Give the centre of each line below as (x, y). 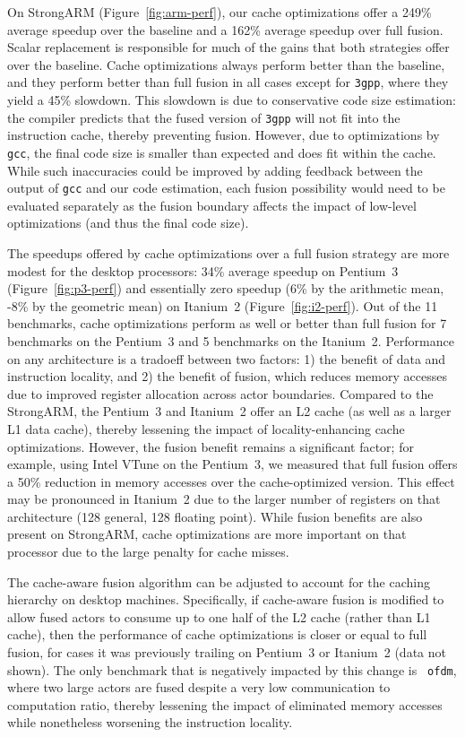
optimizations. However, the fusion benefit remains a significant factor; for (211, 446)
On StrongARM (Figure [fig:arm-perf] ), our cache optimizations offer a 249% (220, 12)
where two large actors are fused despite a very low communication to (199, 687)
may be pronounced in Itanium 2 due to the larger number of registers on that (224, 499)
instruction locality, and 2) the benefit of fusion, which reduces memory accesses (227, 376)
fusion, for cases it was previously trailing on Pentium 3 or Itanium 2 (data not (227, 652)
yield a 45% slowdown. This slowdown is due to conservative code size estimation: (232, 100)
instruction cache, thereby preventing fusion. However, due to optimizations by (224, 135)
